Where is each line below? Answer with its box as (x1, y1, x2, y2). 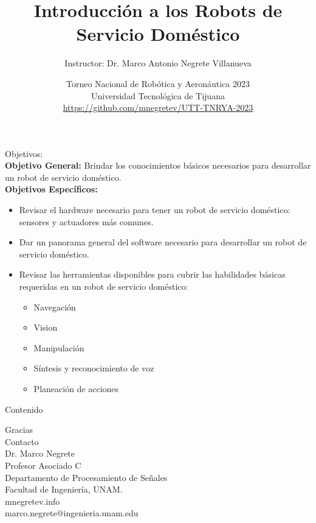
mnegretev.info (5, 494, 60, 507)
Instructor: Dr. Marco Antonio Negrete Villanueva (64, 57, 252, 69)
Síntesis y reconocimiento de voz (33, 362, 154, 374)
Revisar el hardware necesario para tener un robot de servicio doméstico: (19, 203, 290, 216)
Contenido (5, 402, 43, 415)
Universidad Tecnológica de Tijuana (91, 89, 225, 102)
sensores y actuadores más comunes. (19, 215, 154, 228)
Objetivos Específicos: (5, 183, 98, 195)
